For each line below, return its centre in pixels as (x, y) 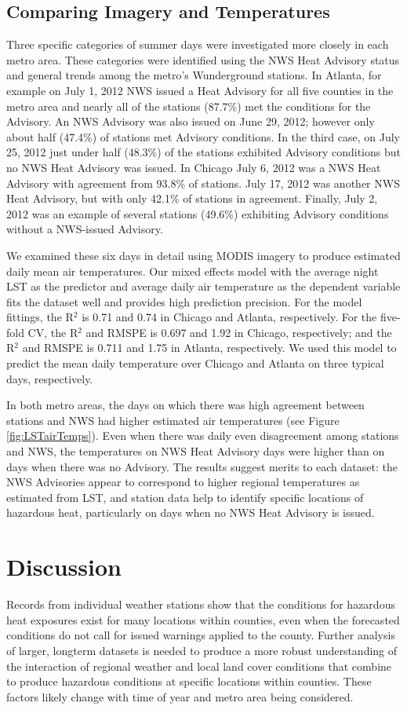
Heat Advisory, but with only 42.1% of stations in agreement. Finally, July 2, (192, 198)
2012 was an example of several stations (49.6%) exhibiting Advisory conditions (198, 213)
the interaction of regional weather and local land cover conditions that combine (199, 666)
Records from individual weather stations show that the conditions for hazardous (201, 604)
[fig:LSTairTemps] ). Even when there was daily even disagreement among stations (203, 436)
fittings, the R (40, 317)
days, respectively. (50, 378)
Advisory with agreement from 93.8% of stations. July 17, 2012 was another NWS (203, 183)
